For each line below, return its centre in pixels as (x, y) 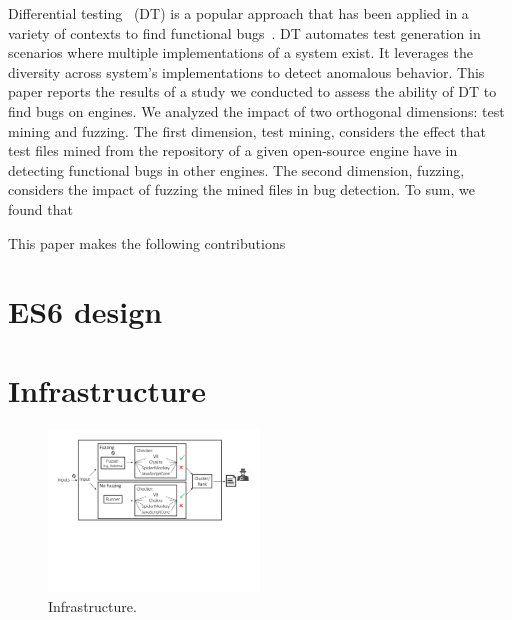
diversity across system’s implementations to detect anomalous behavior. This (246, 71)
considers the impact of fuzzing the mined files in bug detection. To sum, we (241, 189)
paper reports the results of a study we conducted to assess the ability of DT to (252, 91)
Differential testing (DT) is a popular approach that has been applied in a (238, 13)
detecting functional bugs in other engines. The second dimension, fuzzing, (236, 169)
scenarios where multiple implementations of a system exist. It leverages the (240, 52)
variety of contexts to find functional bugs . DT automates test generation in (244, 32)
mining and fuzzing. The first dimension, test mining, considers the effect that (247, 130)
